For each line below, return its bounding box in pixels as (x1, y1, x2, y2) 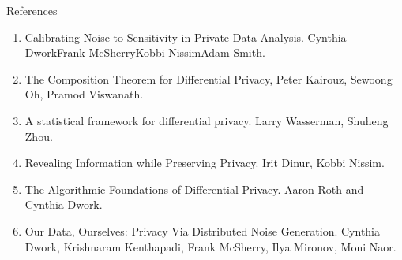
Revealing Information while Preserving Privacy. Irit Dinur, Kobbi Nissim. (24, 154, 385, 171)
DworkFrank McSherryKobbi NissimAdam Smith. (24, 44, 265, 61)
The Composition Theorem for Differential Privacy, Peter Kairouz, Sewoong (24, 70, 393, 87)
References (6, 2, 58, 18)
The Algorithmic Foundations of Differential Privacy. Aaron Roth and (24, 180, 364, 197)
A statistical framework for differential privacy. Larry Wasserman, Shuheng (24, 112, 389, 128)
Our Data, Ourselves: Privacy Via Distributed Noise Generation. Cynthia (24, 222, 381, 239)
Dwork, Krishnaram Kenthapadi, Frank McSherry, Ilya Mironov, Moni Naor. (24, 238, 396, 254)
